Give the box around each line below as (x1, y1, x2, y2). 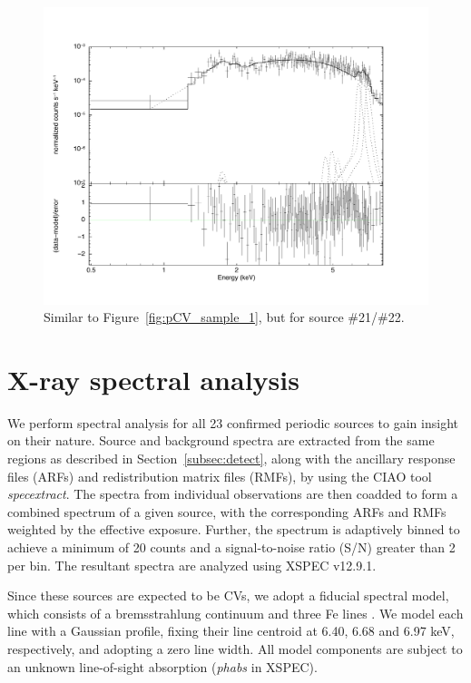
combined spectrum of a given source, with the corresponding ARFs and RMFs (7, 502, 446, 521)
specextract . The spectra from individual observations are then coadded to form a (7, 484, 458, 503)
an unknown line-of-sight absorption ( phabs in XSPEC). (7, 657, 318, 676)
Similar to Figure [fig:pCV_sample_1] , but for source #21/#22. (44, 307, 405, 327)
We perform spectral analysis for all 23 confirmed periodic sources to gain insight (7, 413, 458, 432)
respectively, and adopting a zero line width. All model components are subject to (7, 639, 463, 658)
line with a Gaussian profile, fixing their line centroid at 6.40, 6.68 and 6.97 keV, (7, 621, 455, 640)
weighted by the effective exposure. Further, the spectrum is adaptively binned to (7, 520, 460, 539)
